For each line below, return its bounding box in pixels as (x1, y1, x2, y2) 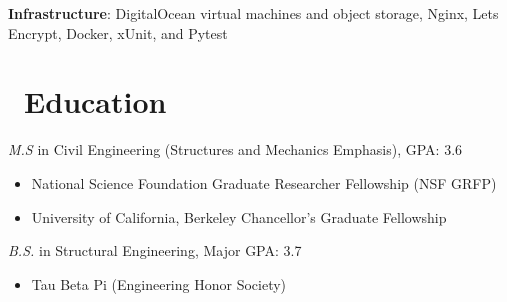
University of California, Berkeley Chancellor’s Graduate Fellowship (31, 206, 447, 227)
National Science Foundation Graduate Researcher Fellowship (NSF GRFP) (31, 172, 497, 193)
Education (24, 81, 167, 122)
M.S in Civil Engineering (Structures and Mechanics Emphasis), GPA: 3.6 (8, 139, 463, 160)
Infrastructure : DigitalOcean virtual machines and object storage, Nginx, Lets (8, 3, 499, 23)
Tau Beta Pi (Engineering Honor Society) (31, 273, 287, 294)
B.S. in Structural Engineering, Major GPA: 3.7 (8, 240, 302, 261)
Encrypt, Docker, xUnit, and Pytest (8, 22, 228, 43)
